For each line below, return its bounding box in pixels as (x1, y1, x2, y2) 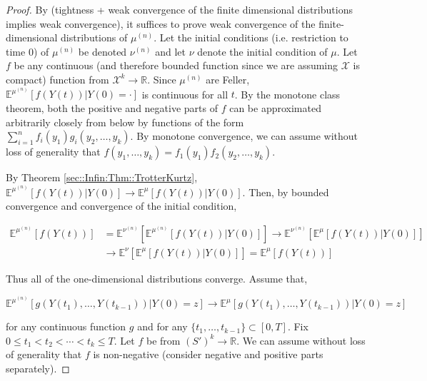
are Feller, (206, 71, 250, 86)
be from (146, 332, 181, 347)
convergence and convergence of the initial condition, (6, 198, 237, 213)
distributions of (61, 30, 128, 45)
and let (155, 44, 186, 59)
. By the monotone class (234, 86, 341, 101)
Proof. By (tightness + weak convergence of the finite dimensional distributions (6, 2, 353, 16)
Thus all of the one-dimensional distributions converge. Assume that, (6, 270, 308, 285)
